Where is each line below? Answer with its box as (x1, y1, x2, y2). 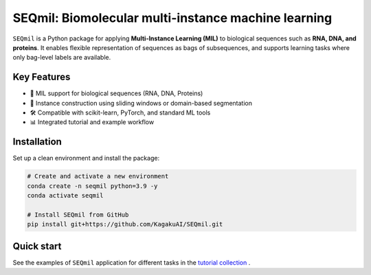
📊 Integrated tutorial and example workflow (30, 118, 155, 126)
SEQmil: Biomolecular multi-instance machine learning (12, 10, 333, 25)
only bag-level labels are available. (12, 53, 111, 62)
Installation (12, 136, 62, 147)
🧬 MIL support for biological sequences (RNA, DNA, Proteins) (30, 89, 203, 97)
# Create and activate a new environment (27, 172, 169, 180)
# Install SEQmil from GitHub (27, 211, 129, 219)
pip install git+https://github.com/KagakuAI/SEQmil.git (27, 220, 223, 228)
